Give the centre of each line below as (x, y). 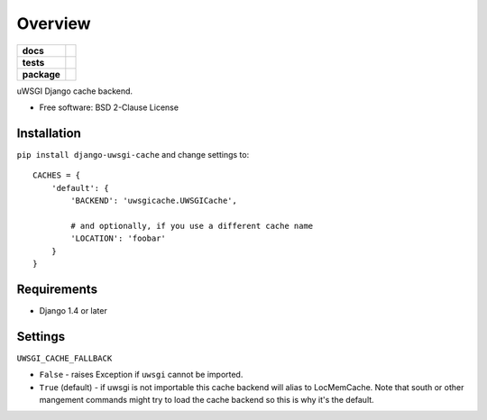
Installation (49, 133)
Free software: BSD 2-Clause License (109, 107)
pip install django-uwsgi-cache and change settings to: (133, 154)
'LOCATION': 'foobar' (119, 238)
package (41, 74)
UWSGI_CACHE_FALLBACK (64, 358)
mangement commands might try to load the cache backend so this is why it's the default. (207, 399)
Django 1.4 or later (73, 310)
